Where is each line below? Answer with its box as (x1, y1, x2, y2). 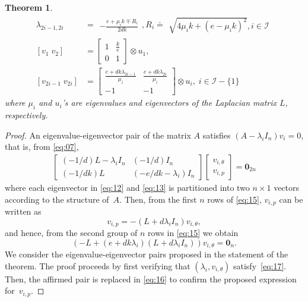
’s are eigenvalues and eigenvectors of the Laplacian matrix (62, 96, 277, 109)
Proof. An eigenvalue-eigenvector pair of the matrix (5, 128, 191, 141)
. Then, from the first (119, 193, 197, 205)
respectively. (5, 109, 48, 121)
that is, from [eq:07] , (5, 140, 79, 153)
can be (279, 193, 303, 205)
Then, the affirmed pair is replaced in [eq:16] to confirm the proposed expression (5, 272, 297, 285)
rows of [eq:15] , (207, 193, 262, 205)
